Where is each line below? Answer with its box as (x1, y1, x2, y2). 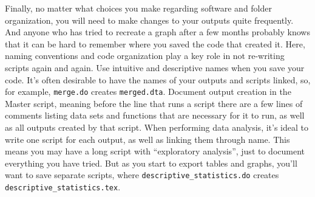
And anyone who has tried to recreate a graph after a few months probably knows (5, 26, 310, 38)
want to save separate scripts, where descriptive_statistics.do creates (5, 168, 279, 181)
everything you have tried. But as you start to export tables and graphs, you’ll (5, 156, 297, 169)
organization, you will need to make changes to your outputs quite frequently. (5, 13, 294, 26)
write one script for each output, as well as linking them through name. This (5, 133, 290, 145)
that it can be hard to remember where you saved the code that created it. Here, (5, 37, 305, 50)
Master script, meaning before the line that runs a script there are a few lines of (5, 97, 303, 109)
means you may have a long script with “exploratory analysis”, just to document (5, 145, 305, 157)
